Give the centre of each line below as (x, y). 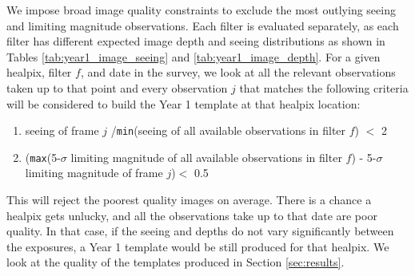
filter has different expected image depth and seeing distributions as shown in (196, 41)
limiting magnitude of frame (94, 173)
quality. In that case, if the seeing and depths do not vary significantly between (200, 231)
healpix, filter (39, 72)
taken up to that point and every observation (117, 87)
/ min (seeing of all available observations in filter (228, 130)
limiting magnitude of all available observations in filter (206, 157)
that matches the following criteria (324, 87)
